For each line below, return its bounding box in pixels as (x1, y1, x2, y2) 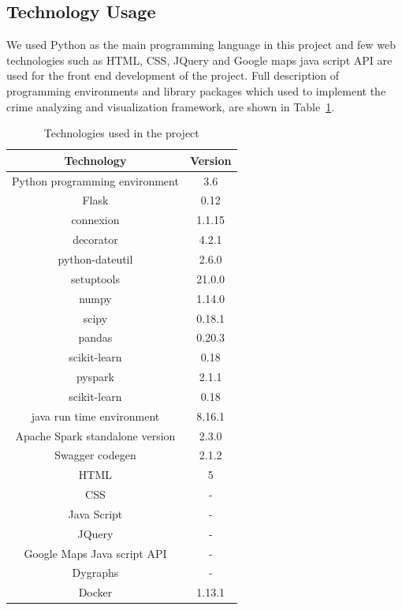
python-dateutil (58, 250, 133, 267)
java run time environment (31, 407, 160, 424)
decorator (73, 231, 118, 248)
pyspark (76, 369, 114, 385)
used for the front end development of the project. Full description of (6, 67, 340, 84)
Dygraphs (72, 564, 119, 581)
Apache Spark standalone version (15, 427, 176, 443)
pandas (78, 329, 113, 346)
